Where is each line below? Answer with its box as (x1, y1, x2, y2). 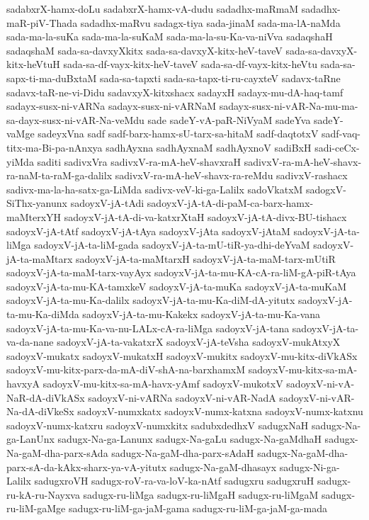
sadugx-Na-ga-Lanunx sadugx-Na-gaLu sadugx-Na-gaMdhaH (57, 431, 322, 446)
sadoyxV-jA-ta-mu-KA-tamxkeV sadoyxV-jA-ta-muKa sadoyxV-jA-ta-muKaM (6, 278, 347, 293)
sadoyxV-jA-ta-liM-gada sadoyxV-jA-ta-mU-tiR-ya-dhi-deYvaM (34, 237, 310, 252)
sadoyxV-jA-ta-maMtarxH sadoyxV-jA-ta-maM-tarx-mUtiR (76, 251, 336, 266)
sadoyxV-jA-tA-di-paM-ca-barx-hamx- (147, 196, 314, 210)
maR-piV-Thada (6, 15, 78, 30)
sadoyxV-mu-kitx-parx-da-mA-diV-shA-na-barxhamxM (6, 362, 246, 377)
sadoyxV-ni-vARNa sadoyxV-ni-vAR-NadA (88, 390, 276, 405)
